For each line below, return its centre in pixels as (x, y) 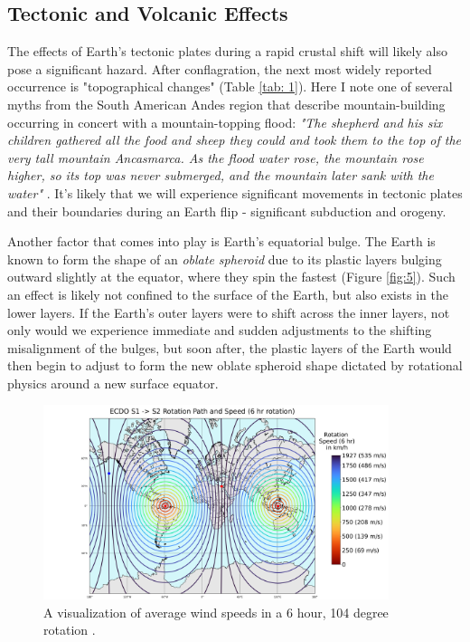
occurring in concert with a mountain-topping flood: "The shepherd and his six (225, 122)
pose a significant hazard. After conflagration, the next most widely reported (220, 68)
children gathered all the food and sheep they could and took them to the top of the (235, 140)
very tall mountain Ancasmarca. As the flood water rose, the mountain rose (216, 157)
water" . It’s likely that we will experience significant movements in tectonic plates (235, 192)
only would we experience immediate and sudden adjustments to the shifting (220, 330)
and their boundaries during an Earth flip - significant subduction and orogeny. (227, 211)
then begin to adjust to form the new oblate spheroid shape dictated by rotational (235, 365)
